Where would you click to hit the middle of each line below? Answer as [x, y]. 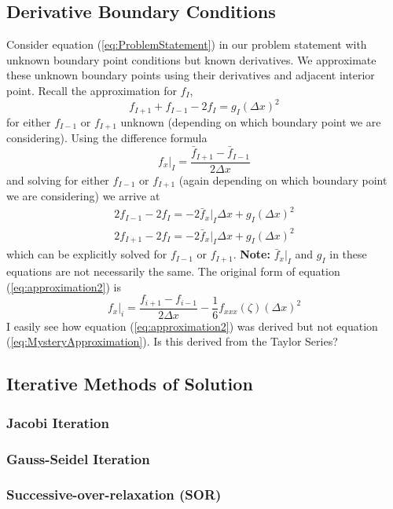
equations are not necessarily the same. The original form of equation [173, 271]
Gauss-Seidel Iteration [78, 458]
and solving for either [58, 179]
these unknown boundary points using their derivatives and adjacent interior [191, 75]
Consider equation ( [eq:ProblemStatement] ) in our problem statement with [187, 44]
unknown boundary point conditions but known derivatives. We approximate [191, 59]
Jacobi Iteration [58, 422]
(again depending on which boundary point [283, 179]
